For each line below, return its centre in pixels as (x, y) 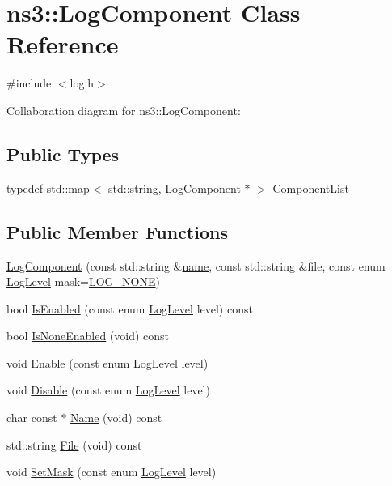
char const (32, 418)
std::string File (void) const (74, 444)
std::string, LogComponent (175, 188)
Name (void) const (116, 418)
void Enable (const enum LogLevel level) (107, 362)
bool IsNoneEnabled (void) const (88, 336)
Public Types (63, 153)
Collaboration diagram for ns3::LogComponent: (124, 110)
